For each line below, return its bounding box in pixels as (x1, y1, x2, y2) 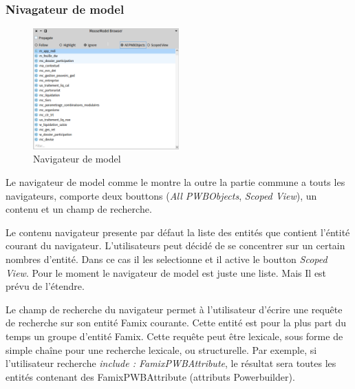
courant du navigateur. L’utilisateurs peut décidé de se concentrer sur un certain (6, 238, 345, 253)
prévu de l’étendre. (6, 279, 85, 293)
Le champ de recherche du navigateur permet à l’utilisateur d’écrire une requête (6, 302, 343, 316)
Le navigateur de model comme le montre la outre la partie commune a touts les (6, 174, 345, 189)
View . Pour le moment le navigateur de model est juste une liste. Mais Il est (6, 265, 327, 280)
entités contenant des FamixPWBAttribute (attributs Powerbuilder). (6, 369, 295, 383)
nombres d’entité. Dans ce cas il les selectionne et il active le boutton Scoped (6, 251, 327, 266)
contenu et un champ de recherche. (6, 202, 152, 216)
